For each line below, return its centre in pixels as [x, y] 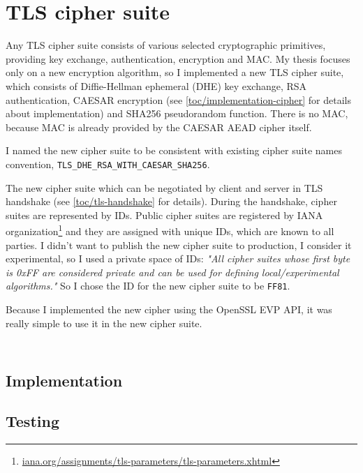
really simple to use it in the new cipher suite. [104, 323]
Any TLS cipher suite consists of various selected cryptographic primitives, [166, 45]
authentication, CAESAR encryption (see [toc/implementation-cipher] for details [178, 99]
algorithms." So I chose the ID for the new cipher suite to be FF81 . [148, 286]
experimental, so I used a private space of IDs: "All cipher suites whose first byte [178, 258]
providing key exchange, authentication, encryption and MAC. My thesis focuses [178, 58]
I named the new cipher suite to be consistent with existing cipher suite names [174, 150]
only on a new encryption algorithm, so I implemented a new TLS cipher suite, [175, 72]
